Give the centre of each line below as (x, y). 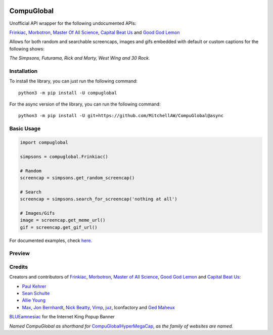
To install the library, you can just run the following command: (73, 81)
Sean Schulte (36, 294)
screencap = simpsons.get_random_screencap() (77, 178)
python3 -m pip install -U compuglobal (68, 93)
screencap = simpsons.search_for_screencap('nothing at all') (99, 199)
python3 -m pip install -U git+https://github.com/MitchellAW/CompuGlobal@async (121, 116)
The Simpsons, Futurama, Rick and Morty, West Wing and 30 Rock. (80, 58)
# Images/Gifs (37, 213)
